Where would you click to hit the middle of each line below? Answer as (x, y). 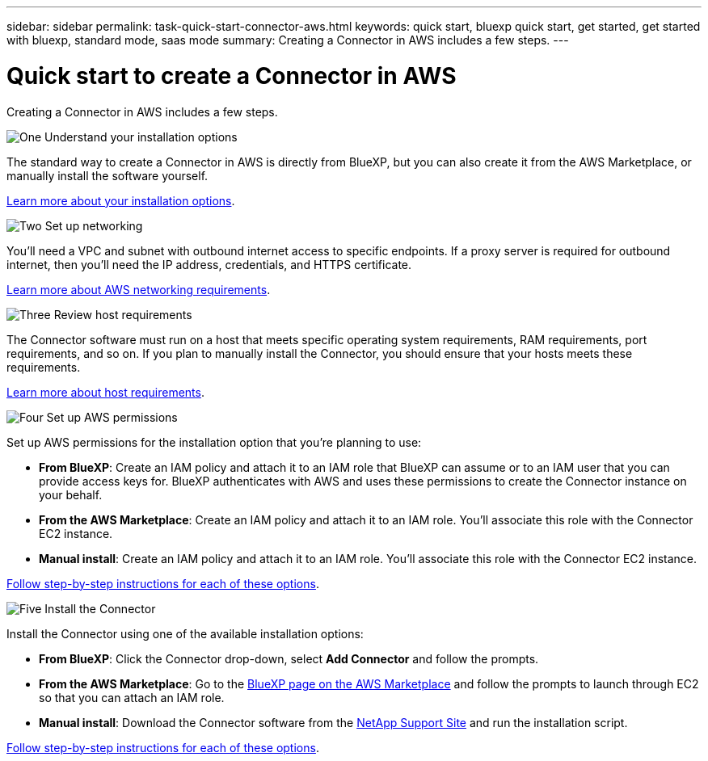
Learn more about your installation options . (121, 200)
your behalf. (71, 494)
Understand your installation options (141, 137)
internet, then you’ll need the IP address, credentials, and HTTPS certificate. (209, 264)
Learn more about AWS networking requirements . (139, 289)
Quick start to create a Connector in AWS (232, 76)
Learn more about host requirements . (105, 392)
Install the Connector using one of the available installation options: (185, 633)
